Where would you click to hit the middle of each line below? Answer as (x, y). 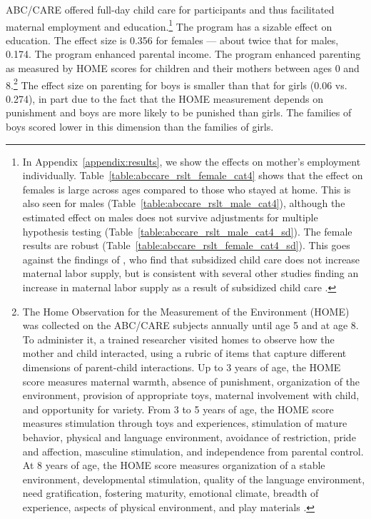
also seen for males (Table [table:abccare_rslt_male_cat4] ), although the (184, 203)
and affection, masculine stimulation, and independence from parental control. (193, 451)
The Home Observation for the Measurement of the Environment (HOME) (186, 311)
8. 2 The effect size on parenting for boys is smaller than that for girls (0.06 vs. (177, 84)
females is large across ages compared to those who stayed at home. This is (187, 189)
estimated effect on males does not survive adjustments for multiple (170, 217)
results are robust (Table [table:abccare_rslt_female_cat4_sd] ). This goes (186, 245)
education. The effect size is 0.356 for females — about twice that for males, (172, 40)
